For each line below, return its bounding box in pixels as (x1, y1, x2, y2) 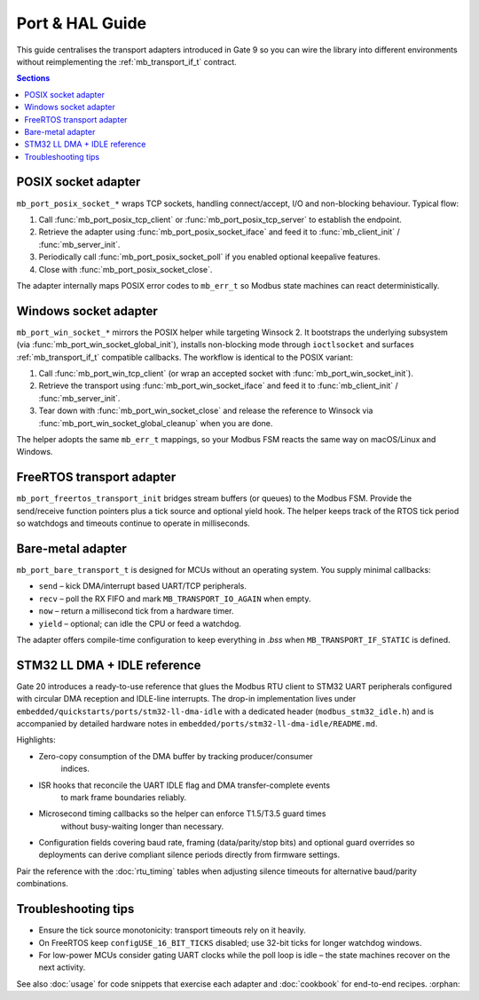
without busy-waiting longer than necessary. (60, 821, 224, 831)
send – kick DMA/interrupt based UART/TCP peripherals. (38, 581, 247, 591)
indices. (60, 764, 90, 774)
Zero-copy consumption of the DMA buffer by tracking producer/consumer (38, 750, 314, 761)
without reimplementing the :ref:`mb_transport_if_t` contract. (16, 56, 237, 67)
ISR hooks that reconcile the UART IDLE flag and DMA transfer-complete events (38, 780, 331, 790)
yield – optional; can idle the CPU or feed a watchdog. (38, 618, 241, 629)
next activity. (38, 962, 86, 972)
